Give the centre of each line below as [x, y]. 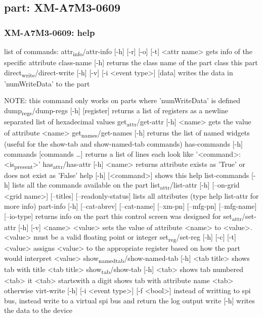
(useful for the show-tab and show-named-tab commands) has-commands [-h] [123, 144]
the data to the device [38, 310]
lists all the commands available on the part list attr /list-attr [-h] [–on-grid [126, 186]
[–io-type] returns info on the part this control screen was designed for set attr [123, 216]
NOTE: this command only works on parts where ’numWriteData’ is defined [122, 100]
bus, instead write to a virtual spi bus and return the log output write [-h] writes [129, 300]
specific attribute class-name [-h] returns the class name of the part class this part [131, 62]
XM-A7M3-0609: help [50, 32]
